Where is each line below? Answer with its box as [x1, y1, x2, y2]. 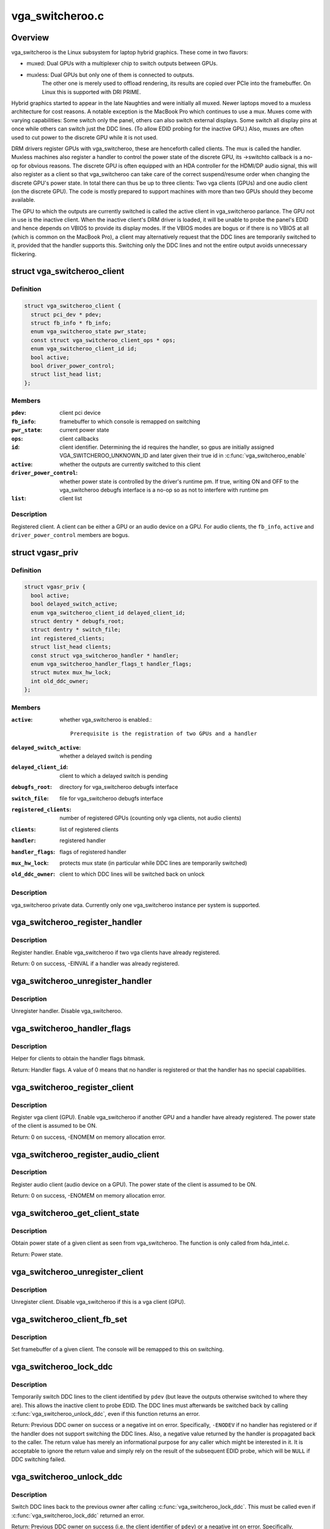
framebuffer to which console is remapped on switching [59, 418, 201, 425]
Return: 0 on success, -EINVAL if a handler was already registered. [11, 960, 180, 968]
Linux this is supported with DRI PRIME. [42, 88, 141, 95]
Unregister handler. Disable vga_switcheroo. [11, 1007, 123, 1015]
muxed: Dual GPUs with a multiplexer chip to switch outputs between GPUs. [26, 60, 218, 67]
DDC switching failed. [11, 1456, 66, 1463]
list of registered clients [59, 826, 119, 833]
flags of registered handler [59, 848, 127, 856]
